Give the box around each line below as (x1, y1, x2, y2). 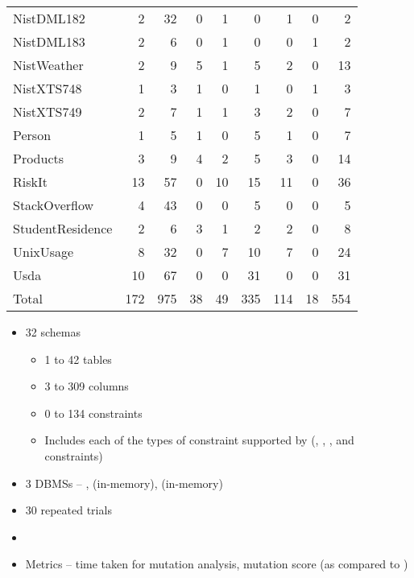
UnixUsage (13, 242, 74, 261)
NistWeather (13, 56, 84, 74)
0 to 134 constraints (44, 404, 143, 421)
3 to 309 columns (44, 378, 129, 394)
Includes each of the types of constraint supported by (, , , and (44, 431, 354, 448)
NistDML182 (13, 9, 85, 27)
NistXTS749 (13, 102, 82, 121)
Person (13, 126, 52, 144)
